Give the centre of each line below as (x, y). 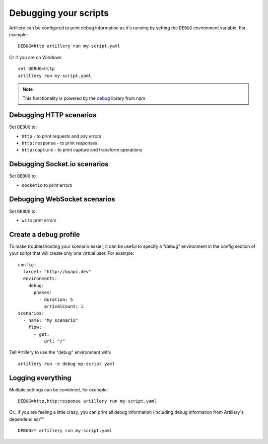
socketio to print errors (47, 185)
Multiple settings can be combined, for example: (59, 389)
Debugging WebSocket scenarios (62, 199)
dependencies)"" (27, 419)
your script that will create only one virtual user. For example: (72, 253)
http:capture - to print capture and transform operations (82, 150)
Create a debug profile (45, 234)
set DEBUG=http (36, 69)
